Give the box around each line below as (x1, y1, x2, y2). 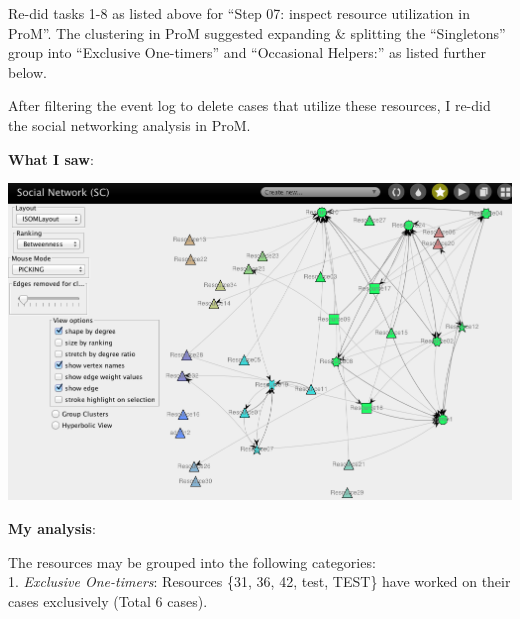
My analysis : (8, 517, 96, 538)
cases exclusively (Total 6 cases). (8, 590, 208, 611)
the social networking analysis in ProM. (8, 114, 251, 135)
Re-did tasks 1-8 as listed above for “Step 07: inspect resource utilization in (8, 3, 470, 23)
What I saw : (8, 148, 94, 169)
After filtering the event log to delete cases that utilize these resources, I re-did (8, 95, 491, 116)
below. (8, 61, 47, 82)
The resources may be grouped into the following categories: (8, 551, 376, 572)
